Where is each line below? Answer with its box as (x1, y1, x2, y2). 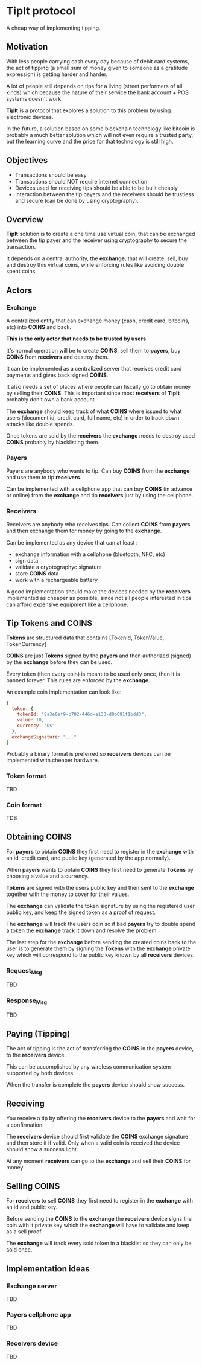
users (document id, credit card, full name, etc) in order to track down (6, 414, 180, 421)
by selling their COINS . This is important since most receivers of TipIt (6, 389, 180, 397)
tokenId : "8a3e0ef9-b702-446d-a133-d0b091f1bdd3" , (17, 711, 147, 718)
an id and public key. (6, 1203, 58, 1211)
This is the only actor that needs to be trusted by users (6, 335, 147, 342)
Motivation (6, 42, 48, 52)
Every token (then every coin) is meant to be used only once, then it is (6, 670, 180, 677)
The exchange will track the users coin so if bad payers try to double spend (6, 920, 196, 927)
